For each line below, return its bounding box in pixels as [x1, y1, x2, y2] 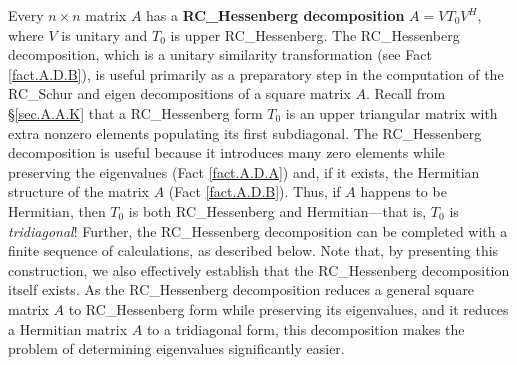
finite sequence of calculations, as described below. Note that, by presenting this [8, 240, 499, 261]
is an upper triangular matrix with [285, 102, 498, 123]
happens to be [360, 181, 447, 202]
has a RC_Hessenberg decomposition [146, 5, 405, 25]
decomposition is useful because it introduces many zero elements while [8, 142, 445, 163]
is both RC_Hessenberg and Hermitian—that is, [128, 200, 427, 221]
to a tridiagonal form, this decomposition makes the [146, 318, 465, 339]
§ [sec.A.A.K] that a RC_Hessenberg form [8, 102, 263, 123]
